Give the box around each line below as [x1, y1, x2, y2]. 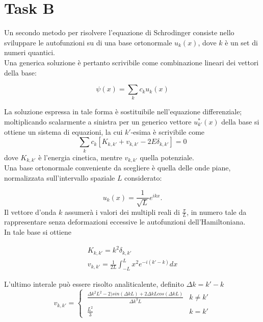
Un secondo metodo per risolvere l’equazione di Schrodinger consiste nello [4, 27, 234, 38]
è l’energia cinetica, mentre [38, 152, 122, 162]
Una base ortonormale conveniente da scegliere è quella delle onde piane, [4, 162, 231, 172]
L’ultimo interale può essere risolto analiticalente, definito [4, 278, 184, 289]
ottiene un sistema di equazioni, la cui [4, 126, 123, 137]
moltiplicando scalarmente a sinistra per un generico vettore [4, 116, 192, 127]
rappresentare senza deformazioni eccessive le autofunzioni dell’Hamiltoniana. [4, 216, 246, 227]
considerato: [124, 172, 162, 183]
